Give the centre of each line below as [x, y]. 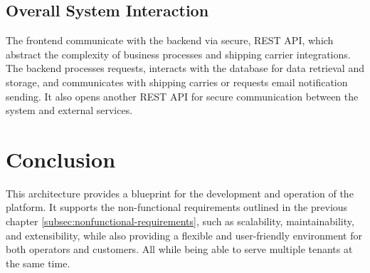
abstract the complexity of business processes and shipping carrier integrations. [178, 54]
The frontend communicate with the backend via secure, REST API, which [170, 40]
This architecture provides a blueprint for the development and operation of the [180, 193]
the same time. [38, 263]
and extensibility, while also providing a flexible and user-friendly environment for [184, 235]
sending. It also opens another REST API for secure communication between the [182, 96]
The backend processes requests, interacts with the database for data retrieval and [185, 68]
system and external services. [69, 110]
